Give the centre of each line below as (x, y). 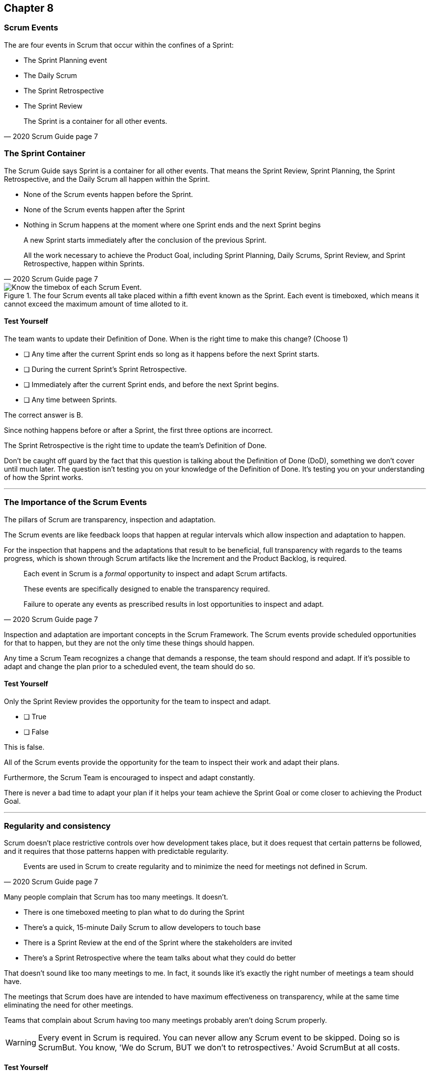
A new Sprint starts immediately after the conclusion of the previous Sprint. (145, 240)
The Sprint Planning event (65, 60)
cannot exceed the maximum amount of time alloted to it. (96, 304)
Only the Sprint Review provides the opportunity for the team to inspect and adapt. (137, 701)
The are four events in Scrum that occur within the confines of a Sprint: (119, 45)
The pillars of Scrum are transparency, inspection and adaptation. (110, 519)
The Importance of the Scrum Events (76, 502)
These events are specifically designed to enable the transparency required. (147, 589)
